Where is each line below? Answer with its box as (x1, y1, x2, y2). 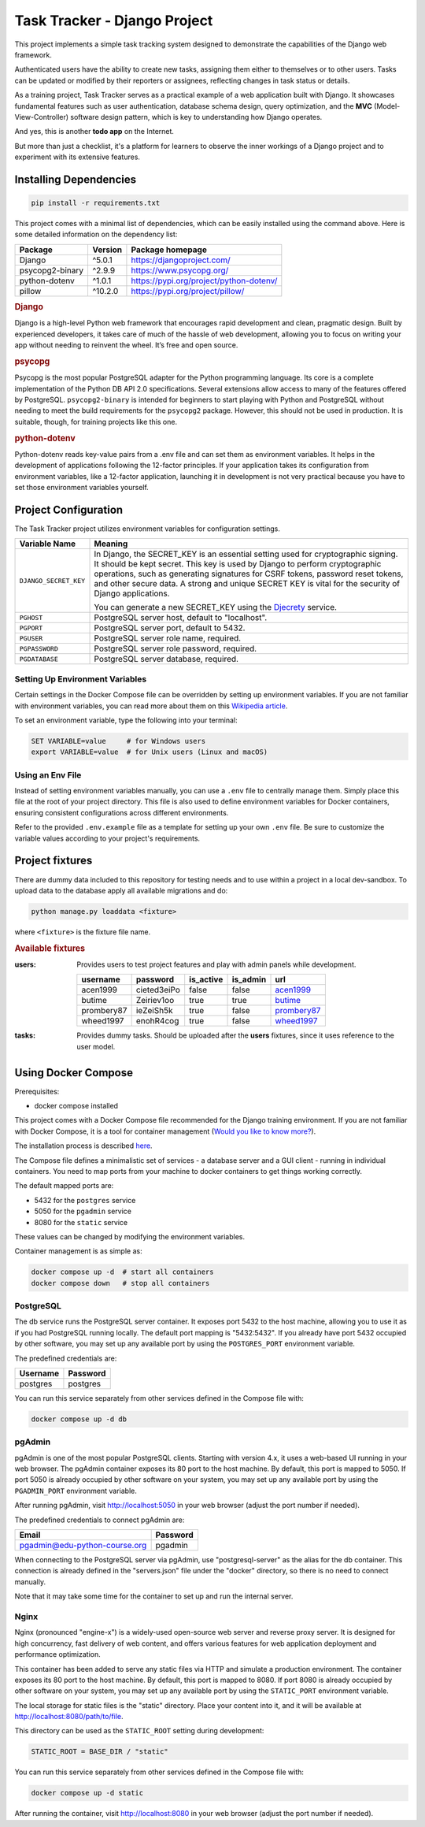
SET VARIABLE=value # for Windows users (31, 737, 206, 745)
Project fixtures (14, 854, 93, 867)
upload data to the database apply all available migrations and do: (14, 886, 228, 895)
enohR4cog (135, 1016, 179, 1027)
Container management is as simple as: (14, 1246, 142, 1256)
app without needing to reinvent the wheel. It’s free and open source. (14, 340, 238, 350)
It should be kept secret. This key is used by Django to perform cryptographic (94, 559, 382, 570)
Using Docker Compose (14, 1066, 134, 1079)
